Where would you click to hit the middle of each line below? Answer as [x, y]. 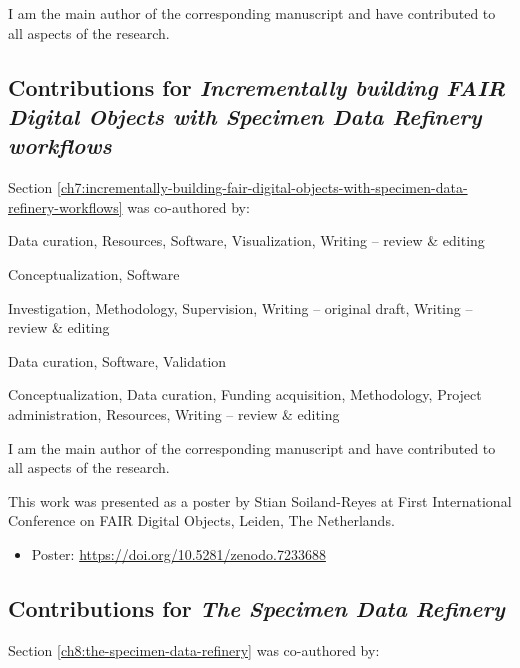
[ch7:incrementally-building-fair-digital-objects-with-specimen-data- [262, 187]
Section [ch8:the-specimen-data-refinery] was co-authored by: [194, 649]
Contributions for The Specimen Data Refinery [256, 607]
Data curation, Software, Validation [117, 360]
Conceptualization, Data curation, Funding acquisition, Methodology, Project [245, 394]
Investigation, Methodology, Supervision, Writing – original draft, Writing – [240, 307]
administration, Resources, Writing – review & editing [174, 413]
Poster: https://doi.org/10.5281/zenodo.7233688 [178, 553]
